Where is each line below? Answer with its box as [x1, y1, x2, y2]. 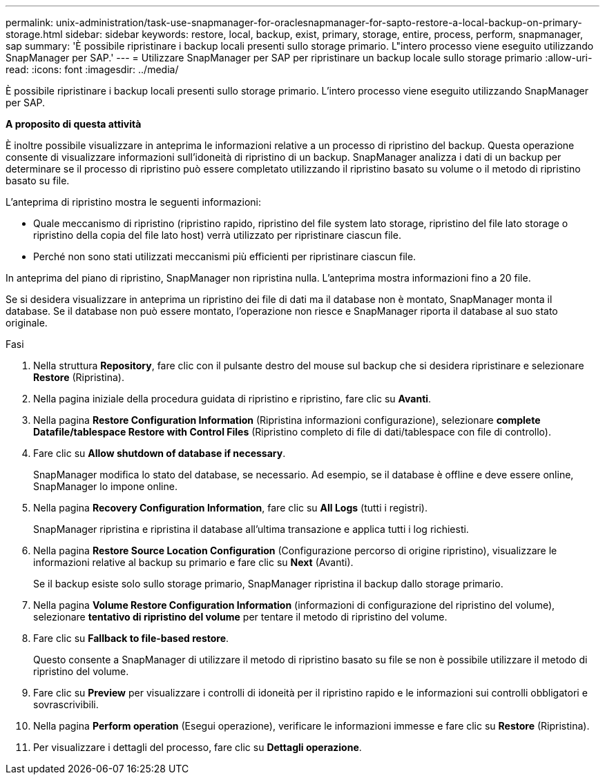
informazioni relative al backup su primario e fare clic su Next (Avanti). [33, 556, 354, 568]
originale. [6, 317, 48, 329]
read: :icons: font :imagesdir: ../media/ [6, 64, 179, 75]
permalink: [6, 17, 54, 28]
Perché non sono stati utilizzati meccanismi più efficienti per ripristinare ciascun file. [33, 251, 416, 262]
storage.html [6, 28, 63, 40]
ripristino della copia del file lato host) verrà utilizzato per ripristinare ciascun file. [33, 229, 401, 241]
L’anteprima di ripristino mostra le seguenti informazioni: [6, 196, 262, 208]
